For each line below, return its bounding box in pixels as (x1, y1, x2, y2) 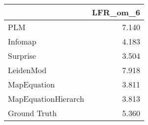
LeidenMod (8, 64, 47, 76)
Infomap (8, 36, 36, 47)
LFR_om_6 (92, 6, 141, 18)
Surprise (8, 50, 36, 61)
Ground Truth (8, 107, 57, 119)
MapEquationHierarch (8, 93, 85, 104)
